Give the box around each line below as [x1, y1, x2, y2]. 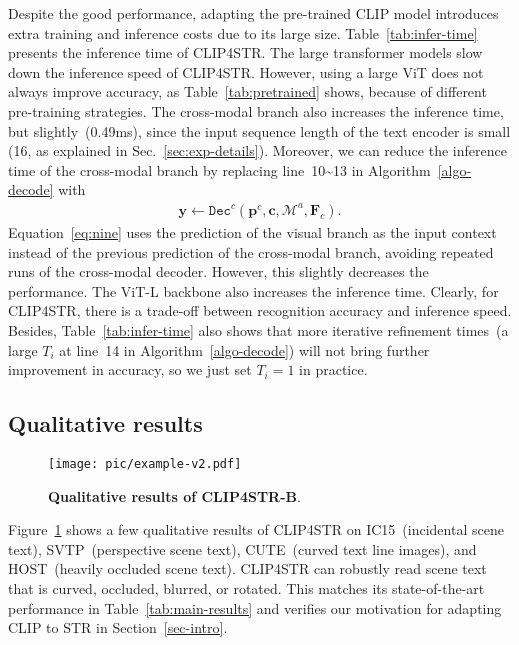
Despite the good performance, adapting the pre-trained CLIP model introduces [8, 3, 499, 23]
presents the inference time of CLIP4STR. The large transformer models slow [8, 42, 483, 63]
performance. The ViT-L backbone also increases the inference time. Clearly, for [8, 280, 499, 301]
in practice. [299, 359, 368, 380]
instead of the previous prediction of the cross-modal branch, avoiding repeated [8, 241, 494, 262]
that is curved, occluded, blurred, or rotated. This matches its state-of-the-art [8, 577, 485, 598]
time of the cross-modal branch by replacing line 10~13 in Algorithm [8, 159, 431, 180]
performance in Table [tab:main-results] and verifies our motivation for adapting [8, 597, 502, 618]
